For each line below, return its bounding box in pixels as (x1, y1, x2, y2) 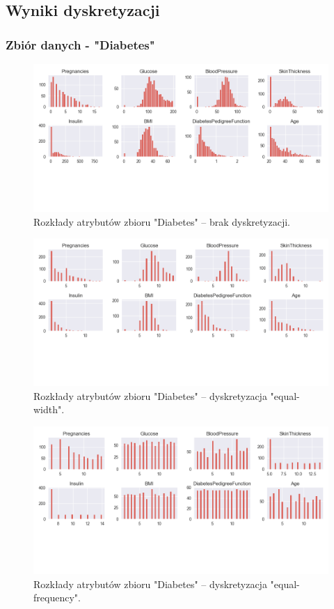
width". (33, 402, 65, 417)
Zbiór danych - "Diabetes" (6, 36, 155, 53)
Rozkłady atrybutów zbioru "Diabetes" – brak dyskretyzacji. (33, 214, 291, 229)
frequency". (33, 590, 81, 605)
